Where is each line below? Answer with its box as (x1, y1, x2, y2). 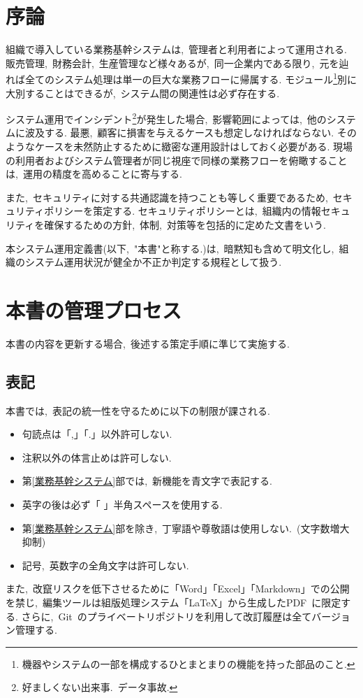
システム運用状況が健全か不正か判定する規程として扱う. (24, 255, 282, 269)
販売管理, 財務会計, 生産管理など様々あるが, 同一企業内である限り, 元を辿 (6, 55, 349, 70)
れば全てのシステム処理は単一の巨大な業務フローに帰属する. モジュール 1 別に (6, 70, 357, 86)
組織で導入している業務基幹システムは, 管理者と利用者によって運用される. (6, 42, 347, 57)
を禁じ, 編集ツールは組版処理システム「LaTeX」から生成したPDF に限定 (6, 595, 341, 610)
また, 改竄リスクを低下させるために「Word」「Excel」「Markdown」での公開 (6, 581, 350, 596)
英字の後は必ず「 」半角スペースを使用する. (22, 497, 223, 512)
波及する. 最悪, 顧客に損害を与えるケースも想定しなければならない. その (24, 125, 357, 140)
